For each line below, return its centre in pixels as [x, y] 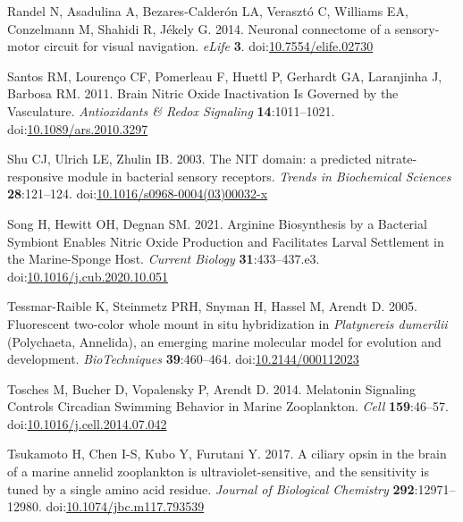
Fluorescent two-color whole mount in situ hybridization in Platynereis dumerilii [227, 323]
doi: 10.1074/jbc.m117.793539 [125, 506]
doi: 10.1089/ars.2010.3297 [78, 128]
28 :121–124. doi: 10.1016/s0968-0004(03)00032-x [138, 194]
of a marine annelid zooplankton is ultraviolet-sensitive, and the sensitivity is [218, 471]
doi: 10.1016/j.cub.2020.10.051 [88, 276]
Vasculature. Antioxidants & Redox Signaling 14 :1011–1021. [171, 110]
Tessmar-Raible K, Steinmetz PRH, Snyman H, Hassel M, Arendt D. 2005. [212, 306]
